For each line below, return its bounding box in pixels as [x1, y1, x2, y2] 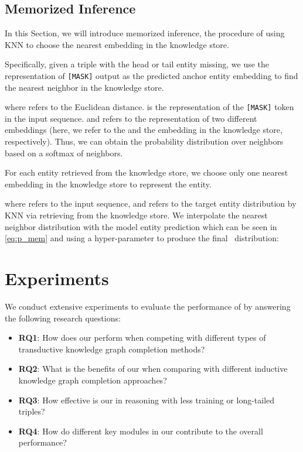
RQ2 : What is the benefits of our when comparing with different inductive [18, 362, 288, 375]
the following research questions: [5, 311, 121, 324]
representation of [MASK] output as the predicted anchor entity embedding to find [5, 69, 298, 81]
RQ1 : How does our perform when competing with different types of [18, 331, 266, 344]
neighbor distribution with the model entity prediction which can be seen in [5, 220, 277, 232]
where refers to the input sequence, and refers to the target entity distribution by [5, 197, 297, 210]
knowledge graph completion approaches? [18, 374, 167, 386]
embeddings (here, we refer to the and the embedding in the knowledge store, [5, 124, 282, 136]
